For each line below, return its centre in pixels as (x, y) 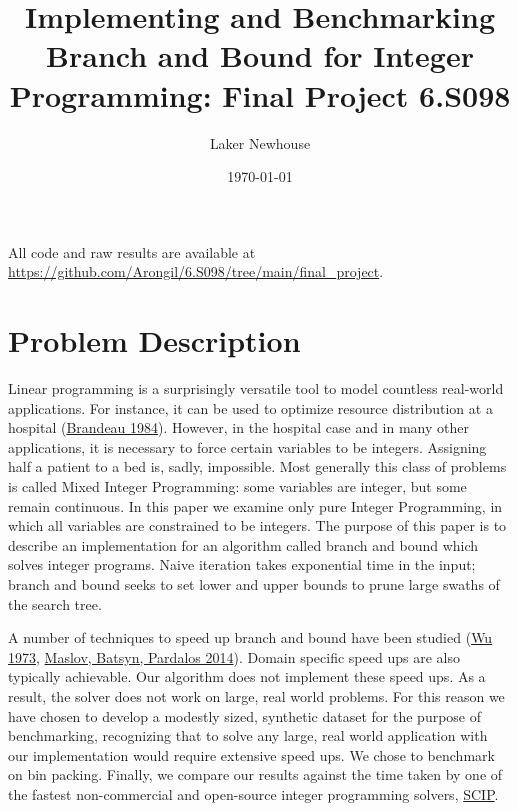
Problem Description (154, 340)
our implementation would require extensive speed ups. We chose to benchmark (251, 754)
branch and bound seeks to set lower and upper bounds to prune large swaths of (254, 583)
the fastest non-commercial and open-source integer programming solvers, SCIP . (253, 793)
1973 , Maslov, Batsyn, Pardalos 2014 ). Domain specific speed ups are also (234, 656)
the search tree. (55, 603)
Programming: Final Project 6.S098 (260, 94)
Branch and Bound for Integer (260, 55)
